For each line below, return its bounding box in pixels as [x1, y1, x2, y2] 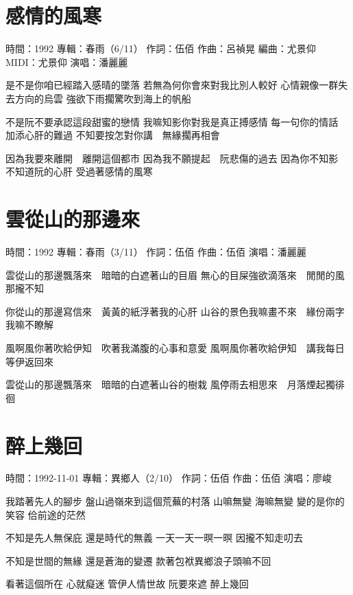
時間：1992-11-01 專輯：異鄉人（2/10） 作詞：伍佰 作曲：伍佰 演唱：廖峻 [5, 471, 332, 485]
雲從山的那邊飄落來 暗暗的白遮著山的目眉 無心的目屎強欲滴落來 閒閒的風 [5, 267, 345, 282]
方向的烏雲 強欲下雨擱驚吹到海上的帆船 [14, 91, 191, 105]
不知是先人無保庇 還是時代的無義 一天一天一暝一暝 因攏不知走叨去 [5, 530, 303, 545]
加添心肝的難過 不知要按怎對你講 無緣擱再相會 [5, 128, 220, 142]
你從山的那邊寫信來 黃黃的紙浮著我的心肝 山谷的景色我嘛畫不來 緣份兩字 [5, 304, 345, 318]
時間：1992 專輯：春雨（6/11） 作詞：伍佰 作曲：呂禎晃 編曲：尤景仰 [5, 41, 316, 56]
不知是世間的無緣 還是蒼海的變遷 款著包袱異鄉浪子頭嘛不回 [5, 553, 271, 568]
